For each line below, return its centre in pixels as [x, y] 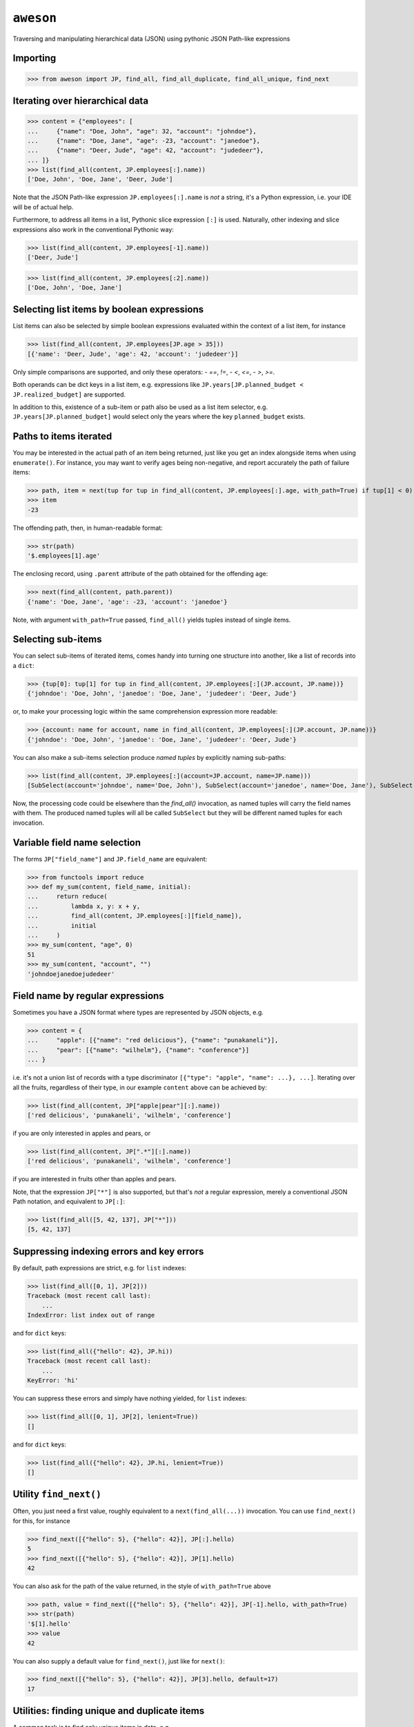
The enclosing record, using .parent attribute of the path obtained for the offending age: [140, 574]
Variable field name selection [77, 842]
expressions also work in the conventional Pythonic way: [93, 229]
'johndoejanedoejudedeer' [71, 974]
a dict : [23, 665]
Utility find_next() [57, 1495]
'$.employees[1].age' [64, 556]
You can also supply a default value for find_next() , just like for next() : [119, 1661]
